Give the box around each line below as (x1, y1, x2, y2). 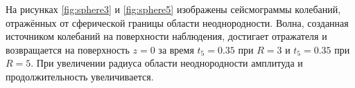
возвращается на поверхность (6, 42, 130, 56)
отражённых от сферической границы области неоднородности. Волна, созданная (6, 15, 349, 30)
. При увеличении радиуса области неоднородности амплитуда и (31, 56, 303, 70)
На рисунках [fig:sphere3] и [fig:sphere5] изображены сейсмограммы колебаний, (6, 2, 341, 16)
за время (158, 42, 194, 56)
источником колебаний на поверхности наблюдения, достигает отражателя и (6, 29, 327, 43)
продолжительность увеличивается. (6, 69, 154, 83)
